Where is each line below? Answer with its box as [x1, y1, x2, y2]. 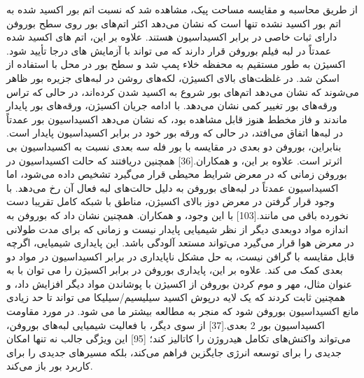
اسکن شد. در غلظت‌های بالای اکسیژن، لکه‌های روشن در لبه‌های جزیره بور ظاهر [6, 70, 339, 85]
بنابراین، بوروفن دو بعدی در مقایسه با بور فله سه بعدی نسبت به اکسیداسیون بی [6, 139, 342, 153]
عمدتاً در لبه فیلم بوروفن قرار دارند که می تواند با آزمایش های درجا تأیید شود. [6, 43, 332, 57]
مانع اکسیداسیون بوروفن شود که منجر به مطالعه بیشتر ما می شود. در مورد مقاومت [6, 304, 359, 318]
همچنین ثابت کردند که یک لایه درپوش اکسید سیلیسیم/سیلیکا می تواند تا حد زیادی [6, 290, 346, 304]
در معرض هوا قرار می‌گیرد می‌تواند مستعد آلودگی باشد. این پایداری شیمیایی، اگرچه [6, 235, 354, 250]
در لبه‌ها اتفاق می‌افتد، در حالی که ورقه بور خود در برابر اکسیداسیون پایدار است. [6, 125, 343, 140]
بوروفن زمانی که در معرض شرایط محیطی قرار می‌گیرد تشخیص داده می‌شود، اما [6, 167, 347, 181]
